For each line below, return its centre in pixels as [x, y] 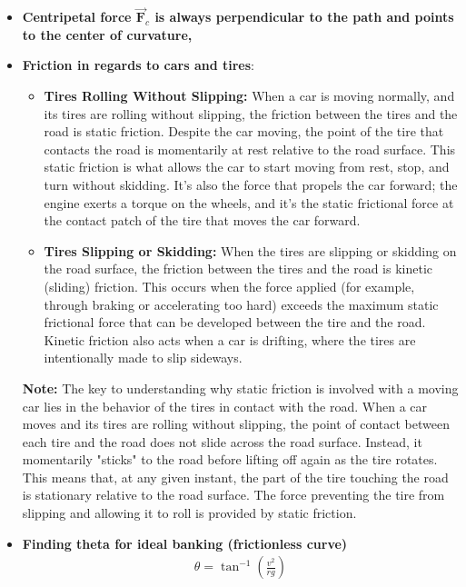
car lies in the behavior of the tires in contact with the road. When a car [225, 406]
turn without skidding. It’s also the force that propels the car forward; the [251, 184]
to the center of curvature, [107, 34]
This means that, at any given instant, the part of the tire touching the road [235, 477]
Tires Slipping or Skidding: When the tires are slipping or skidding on [250, 250]
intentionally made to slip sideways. [143, 358]
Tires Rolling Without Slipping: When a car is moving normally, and [249, 95]
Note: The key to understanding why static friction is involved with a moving [240, 388]
